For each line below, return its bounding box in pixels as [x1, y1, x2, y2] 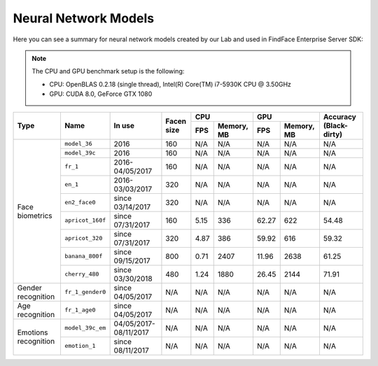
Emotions [17, 328, 48, 337]
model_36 [64, 140, 92, 147]
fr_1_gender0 [64, 288, 106, 295]
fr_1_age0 [64, 307, 96, 314]
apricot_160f [64, 217, 106, 224]
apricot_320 [64, 234, 103, 241]
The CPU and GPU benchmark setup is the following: [31, 67, 185, 76]
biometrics [17, 211, 52, 220]
